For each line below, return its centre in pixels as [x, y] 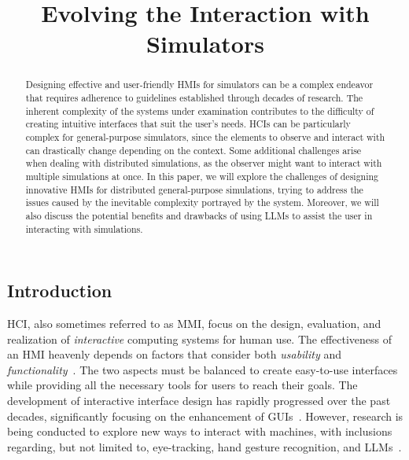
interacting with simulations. [84, 228]
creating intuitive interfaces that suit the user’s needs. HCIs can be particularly [188, 124]
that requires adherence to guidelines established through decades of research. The [194, 98]
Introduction [60, 291]
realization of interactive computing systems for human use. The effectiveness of [200, 339]
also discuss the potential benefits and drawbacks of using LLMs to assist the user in [199, 215]
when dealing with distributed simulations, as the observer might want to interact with [204, 163]
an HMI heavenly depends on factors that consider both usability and [174, 354]
